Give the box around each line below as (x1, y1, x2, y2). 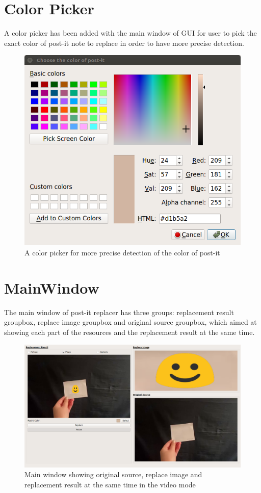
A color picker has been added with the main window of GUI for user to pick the (4, 28, 257, 38)
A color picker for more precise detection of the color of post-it (24, 247, 220, 258)
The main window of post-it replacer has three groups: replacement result (4, 306, 234, 317)
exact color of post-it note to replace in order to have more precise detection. (4, 37, 244, 48)
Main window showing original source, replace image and (24, 469, 202, 480)
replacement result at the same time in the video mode (24, 479, 196, 489)
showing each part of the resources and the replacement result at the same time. (4, 326, 255, 337)
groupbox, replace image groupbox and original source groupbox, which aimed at (4, 317, 257, 327)
